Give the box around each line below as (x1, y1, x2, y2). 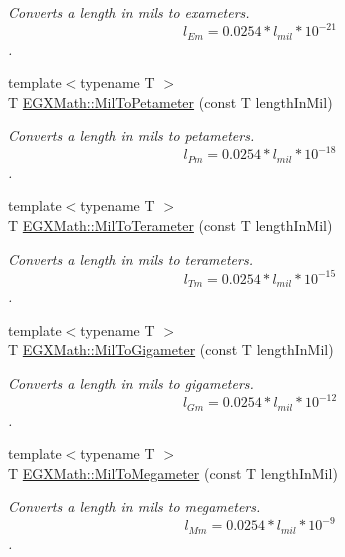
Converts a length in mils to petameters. (8, 125, 255, 146)
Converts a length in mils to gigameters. (8, 372, 254, 393)
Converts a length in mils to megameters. (8, 496, 261, 517)
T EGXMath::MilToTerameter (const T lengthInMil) (8, 215, 333, 236)
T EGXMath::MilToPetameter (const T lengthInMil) (8, 91, 333, 112)
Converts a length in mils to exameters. (8, 2, 250, 22)
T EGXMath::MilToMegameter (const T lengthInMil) (8, 462, 338, 483)
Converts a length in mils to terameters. (8, 248, 253, 269)
